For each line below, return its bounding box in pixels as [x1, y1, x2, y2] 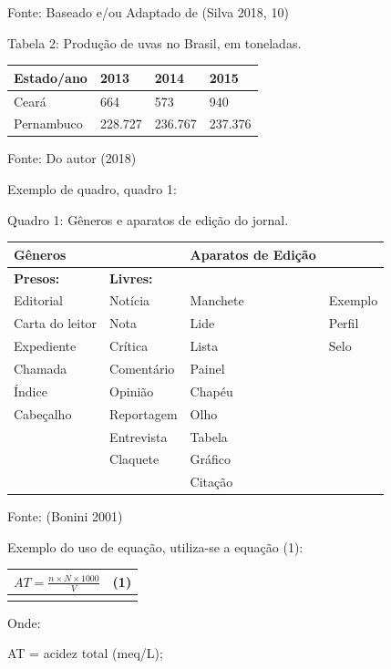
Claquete [109, 449, 159, 468]
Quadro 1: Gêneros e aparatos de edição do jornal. [7, 210, 289, 229]
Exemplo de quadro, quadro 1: [7, 180, 177, 199]
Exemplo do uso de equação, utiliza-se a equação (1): [7, 537, 304, 556]
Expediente [14, 336, 77, 355]
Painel [190, 358, 225, 377]
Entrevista [109, 427, 168, 446]
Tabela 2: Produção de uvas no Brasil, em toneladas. [7, 33, 302, 52]
